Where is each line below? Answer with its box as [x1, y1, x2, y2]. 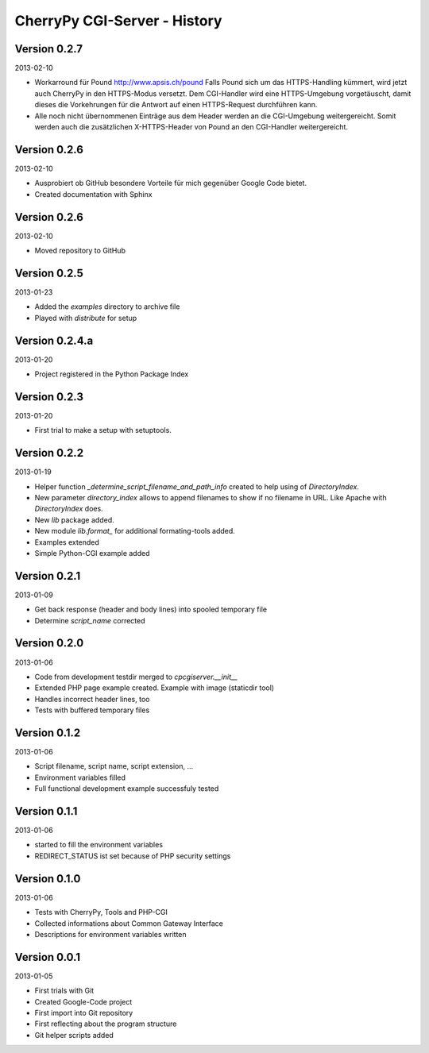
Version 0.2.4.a [14, 334, 94, 347]
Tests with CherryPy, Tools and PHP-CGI [34, 908, 168, 917]
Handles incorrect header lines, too [34, 694, 150, 704]
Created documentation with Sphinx [34, 189, 153, 199]
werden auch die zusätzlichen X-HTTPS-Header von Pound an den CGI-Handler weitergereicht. [34, 122, 349, 132]
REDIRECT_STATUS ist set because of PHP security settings [34, 850, 231, 861]
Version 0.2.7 [14, 42, 83, 56]
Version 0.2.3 [14, 390, 83, 403]
